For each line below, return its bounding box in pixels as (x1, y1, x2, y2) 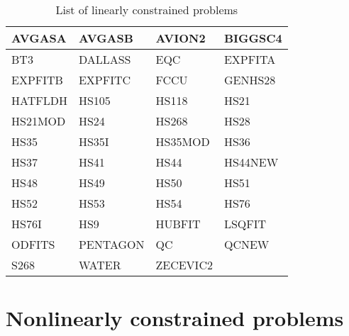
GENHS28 (223, 72, 276, 88)
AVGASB (78, 30, 133, 46)
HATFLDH (11, 92, 67, 108)
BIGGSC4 (223, 30, 282, 46)
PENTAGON (78, 236, 145, 252)
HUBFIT (155, 215, 201, 232)
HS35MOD (155, 133, 210, 150)
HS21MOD (11, 113, 66, 129)
